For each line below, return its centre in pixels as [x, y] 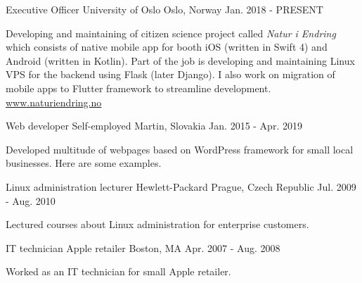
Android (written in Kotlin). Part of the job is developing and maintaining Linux [180, 60]
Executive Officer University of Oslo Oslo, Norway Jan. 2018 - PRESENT [164, 9]
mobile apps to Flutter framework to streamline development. [138, 88]
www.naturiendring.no [54, 102]
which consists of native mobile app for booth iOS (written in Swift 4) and [167, 47]
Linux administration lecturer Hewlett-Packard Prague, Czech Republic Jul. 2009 [181, 186]
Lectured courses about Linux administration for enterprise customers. [157, 224]
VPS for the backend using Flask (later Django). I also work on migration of [170, 74]
